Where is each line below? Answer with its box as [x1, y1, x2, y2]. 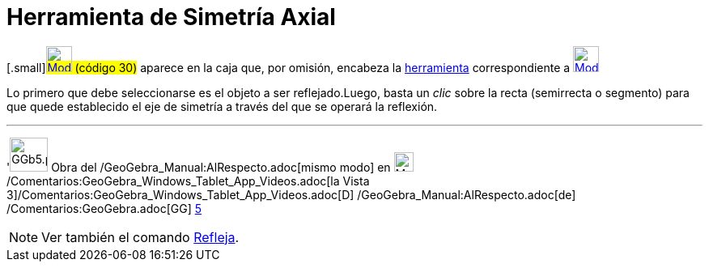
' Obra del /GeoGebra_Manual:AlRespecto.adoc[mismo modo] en [6, 160, 391, 174]
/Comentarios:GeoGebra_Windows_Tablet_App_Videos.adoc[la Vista [6, 173, 370, 188]
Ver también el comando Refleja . [41, 228, 240, 245]
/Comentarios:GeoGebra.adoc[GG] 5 [6, 201, 202, 215]
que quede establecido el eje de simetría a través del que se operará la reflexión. [6, 99, 438, 113]
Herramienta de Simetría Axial [6, 3, 336, 31]
